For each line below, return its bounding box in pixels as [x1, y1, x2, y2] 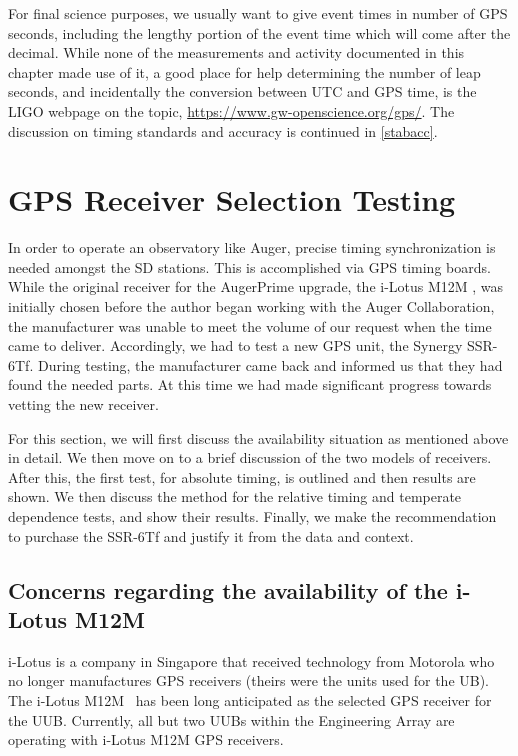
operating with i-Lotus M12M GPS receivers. [8, 729, 284, 750]
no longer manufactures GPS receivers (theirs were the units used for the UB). [8, 670, 490, 691]
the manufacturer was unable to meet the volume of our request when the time [8, 315, 492, 336]
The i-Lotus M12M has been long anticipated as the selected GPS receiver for [8, 689, 492, 710]
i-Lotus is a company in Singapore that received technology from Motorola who [8, 650, 495, 671]
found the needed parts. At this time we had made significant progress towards [8, 374, 492, 395]
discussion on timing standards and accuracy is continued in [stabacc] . [8, 120, 438, 141]
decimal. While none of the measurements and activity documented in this [8, 42, 465, 63]
